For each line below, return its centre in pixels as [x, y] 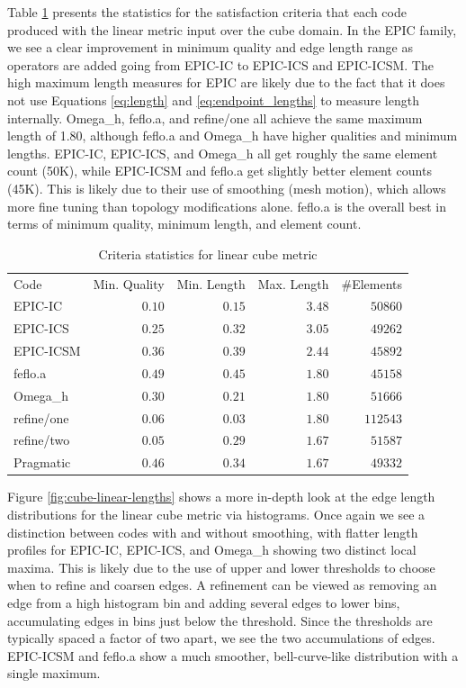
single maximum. [54, 673]
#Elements [372, 283]
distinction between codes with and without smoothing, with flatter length [213, 532]
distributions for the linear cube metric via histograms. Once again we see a [216, 514]
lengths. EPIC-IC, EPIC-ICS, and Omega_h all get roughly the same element [223, 153]
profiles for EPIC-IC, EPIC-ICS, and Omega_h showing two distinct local [212, 550]
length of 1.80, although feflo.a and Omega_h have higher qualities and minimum [233, 136]
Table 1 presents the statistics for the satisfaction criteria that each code [207, 12]
